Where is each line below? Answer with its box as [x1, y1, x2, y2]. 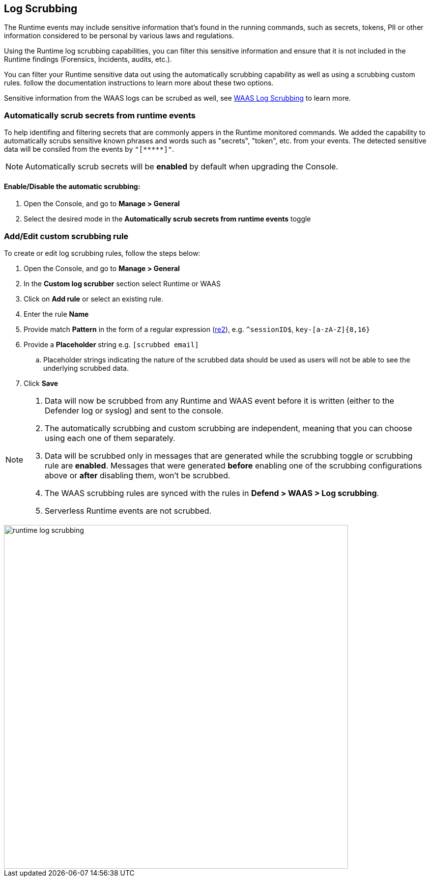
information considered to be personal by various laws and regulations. [4, 31, 234, 40]
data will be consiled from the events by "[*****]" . [4, 145, 174, 154]
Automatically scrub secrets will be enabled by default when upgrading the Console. [25, 162, 339, 172]
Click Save [24, 379, 58, 388]
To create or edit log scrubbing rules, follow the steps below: [4, 249, 201, 258]
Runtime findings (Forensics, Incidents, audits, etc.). [4, 55, 172, 64]
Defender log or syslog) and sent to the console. [45, 406, 224, 416]
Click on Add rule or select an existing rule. [24, 295, 164, 303]
